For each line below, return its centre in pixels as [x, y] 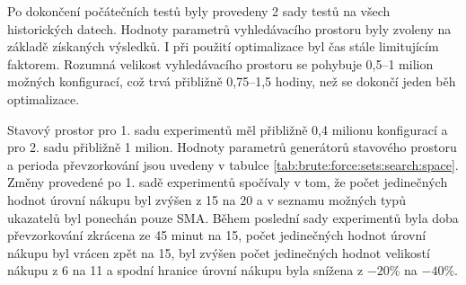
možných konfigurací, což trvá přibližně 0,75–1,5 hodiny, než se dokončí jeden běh [232, 81]
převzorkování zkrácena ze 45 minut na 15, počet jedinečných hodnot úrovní [217, 235]
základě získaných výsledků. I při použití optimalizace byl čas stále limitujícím [223, 46]
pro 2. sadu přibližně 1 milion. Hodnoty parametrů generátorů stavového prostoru [232, 147]
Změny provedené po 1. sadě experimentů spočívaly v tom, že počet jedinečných [228, 182]
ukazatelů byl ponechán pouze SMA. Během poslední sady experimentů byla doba [233, 217]
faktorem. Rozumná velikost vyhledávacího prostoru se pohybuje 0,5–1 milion [220, 63]
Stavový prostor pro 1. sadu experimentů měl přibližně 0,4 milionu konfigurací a [228, 129]
